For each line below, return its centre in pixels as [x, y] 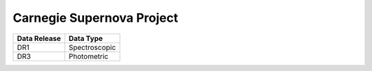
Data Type [86, 38]
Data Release [39, 38]
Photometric [89, 56]
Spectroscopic [92, 47]
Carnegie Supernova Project [95, 18]
